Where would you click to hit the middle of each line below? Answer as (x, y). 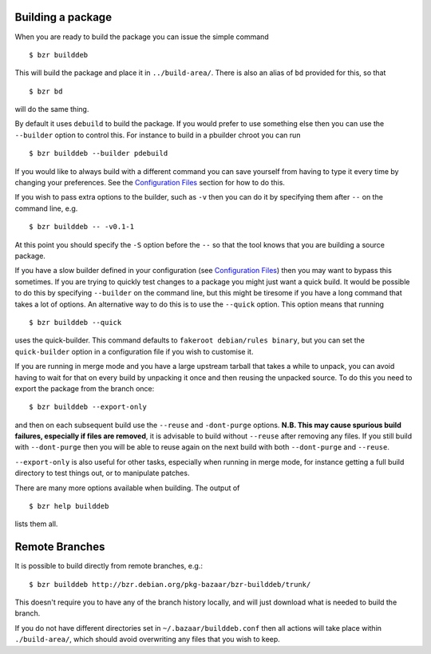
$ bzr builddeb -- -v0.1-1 (82, 227)
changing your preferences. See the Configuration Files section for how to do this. (150, 183)
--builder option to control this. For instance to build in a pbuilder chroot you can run (158, 135)
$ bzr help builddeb (69, 506)
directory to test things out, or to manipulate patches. (102, 473)
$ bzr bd (46, 91)
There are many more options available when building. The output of (127, 488)
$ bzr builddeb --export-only (88, 407)
